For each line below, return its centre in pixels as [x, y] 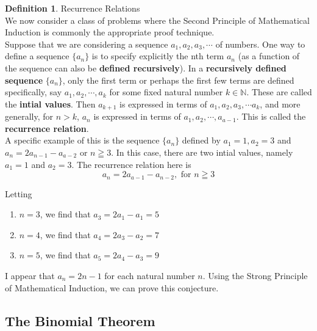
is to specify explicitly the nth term [158, 56]
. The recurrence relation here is [131, 164]
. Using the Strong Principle [255, 275]
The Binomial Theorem [80, 320]
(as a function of [269, 56]
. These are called [279, 92]
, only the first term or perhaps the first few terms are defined [178, 80]
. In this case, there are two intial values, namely [202, 152]
